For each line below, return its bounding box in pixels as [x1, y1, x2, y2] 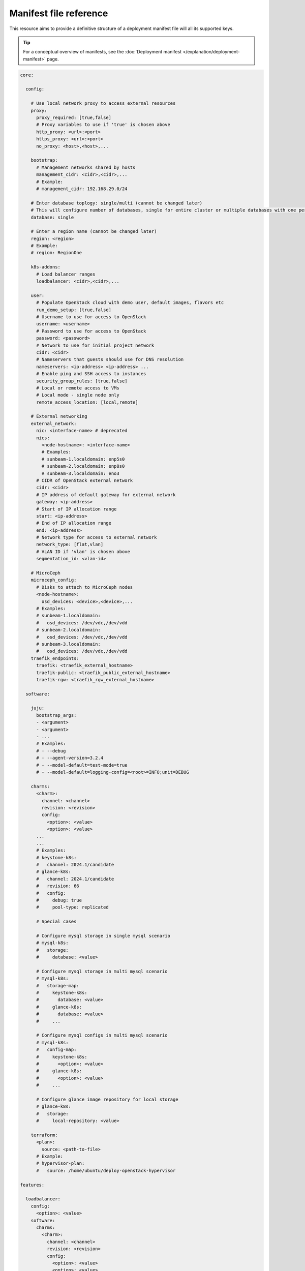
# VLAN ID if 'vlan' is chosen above [36, 549, 131, 554]
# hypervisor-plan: [36, 1161, 85, 1166]
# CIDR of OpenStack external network [36, 477, 133, 483]
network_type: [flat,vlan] [36, 541, 104, 548]
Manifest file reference [9, 8, 108, 19]
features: [20, 1182, 45, 1188]
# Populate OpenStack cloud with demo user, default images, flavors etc [36, 300, 224, 306]
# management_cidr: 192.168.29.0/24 [36, 186, 128, 192]
